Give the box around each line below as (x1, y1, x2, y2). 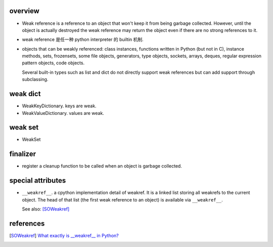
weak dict (9, 90, 41, 98)
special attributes (9, 176, 66, 185)
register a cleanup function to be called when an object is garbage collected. (22, 163, 182, 169)
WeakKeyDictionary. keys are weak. (22, 103, 97, 109)
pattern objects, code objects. (22, 60, 85, 66)
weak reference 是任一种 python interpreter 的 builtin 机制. (22, 36, 144, 43)
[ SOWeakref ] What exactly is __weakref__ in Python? (9, 232, 119, 238)
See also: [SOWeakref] (22, 206, 70, 212)
